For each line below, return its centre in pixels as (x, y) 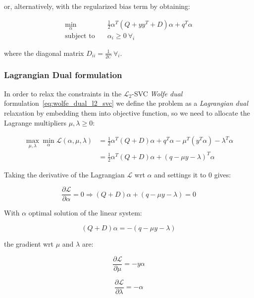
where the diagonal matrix (44, 53)
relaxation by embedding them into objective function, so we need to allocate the (127, 112)
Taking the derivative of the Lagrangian (64, 174)
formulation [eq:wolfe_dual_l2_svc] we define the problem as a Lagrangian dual (126, 103)
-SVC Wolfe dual (157, 93)
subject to (80, 36)
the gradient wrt (29, 243)
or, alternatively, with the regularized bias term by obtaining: (97, 6)
